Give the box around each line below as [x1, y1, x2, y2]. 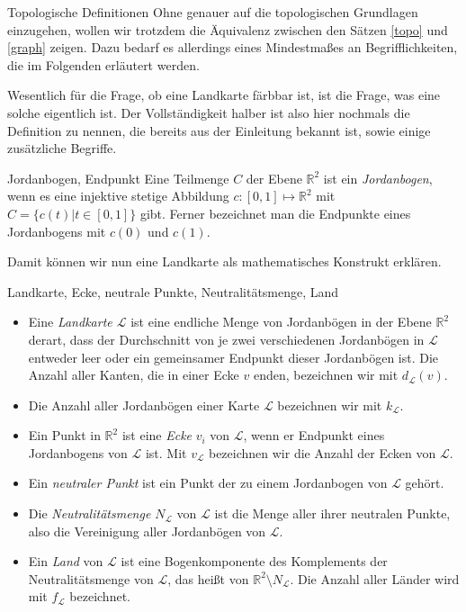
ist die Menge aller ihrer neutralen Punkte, [214, 504, 451, 523]
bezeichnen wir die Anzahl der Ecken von [208, 443, 436, 462]
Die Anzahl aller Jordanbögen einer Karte [28, 395, 260, 414]
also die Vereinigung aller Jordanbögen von [28, 521, 266, 540]
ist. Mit [145, 443, 187, 462]
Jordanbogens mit [7, 221, 106, 240]
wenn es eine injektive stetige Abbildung [7, 186, 229, 205]
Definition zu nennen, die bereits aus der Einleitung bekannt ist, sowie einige [7, 121, 431, 139]
